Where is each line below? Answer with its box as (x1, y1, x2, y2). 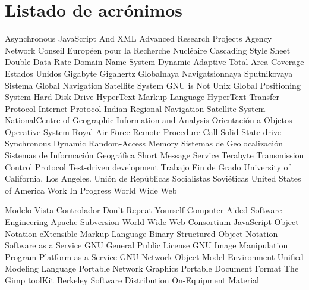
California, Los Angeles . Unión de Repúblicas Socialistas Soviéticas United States (5, 172, 301, 185)
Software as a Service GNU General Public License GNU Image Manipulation (5, 239, 288, 251)
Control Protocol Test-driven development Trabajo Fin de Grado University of (5, 160, 291, 173)
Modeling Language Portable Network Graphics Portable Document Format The (5, 262, 299, 275)
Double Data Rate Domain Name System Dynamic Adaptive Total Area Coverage (5, 55, 304, 68)
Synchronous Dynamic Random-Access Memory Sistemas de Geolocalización (5, 137, 283, 149)
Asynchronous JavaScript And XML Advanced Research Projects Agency (5, 32, 272, 45)
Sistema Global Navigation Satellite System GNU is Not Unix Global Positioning (5, 79, 301, 91)
